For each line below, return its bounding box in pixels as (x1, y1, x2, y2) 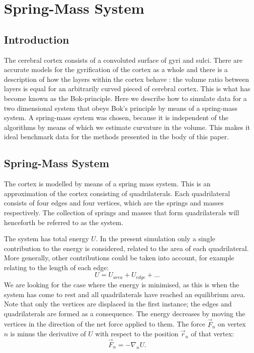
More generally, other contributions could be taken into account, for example (4, 252, 234, 263)
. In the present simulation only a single (95, 233, 215, 244)
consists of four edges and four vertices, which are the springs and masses (4, 198, 224, 208)
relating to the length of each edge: (4, 262, 109, 272)
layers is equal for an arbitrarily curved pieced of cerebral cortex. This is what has (4, 83, 251, 94)
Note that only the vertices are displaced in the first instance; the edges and (4, 299, 232, 309)
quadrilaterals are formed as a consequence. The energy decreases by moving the (4, 308, 245, 318)
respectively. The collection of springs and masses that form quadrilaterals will (4, 207, 239, 217)
